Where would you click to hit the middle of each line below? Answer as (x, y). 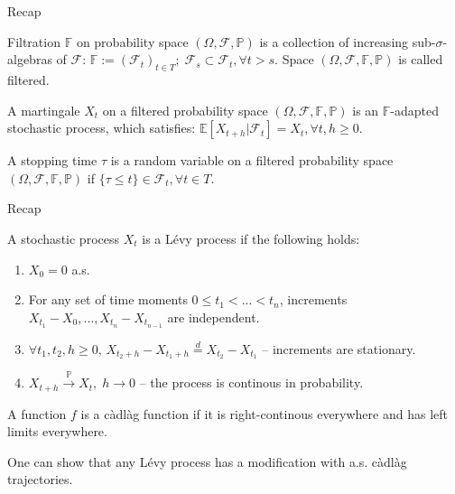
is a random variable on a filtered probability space (252, 160)
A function (37, 413)
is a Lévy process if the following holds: (251, 238)
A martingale (44, 110)
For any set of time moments (108, 299)
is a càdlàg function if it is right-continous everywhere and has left (264, 413)
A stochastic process (63, 238)
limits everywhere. (57, 431)
